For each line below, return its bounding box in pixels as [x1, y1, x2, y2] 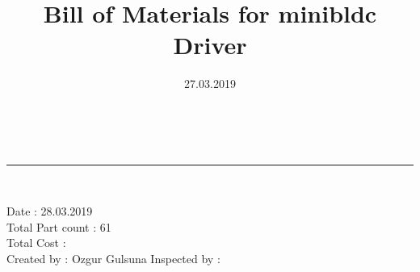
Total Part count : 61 [6, 218, 111, 235]
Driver [173, 28, 247, 61]
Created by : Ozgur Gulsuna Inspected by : [6, 249, 220, 266]
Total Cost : [6, 234, 66, 251]
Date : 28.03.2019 [6, 203, 93, 220]
